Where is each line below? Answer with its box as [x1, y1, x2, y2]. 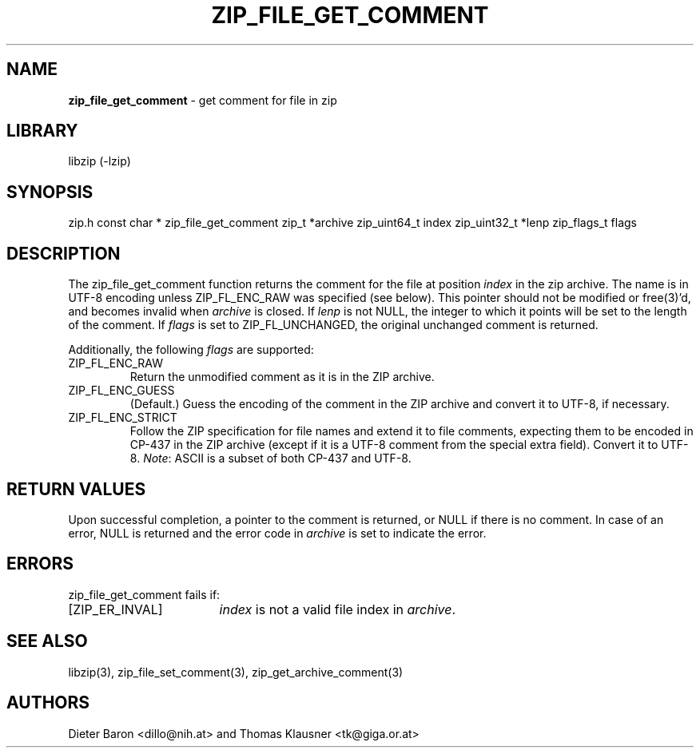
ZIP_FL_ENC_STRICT [68, 411, 177, 425]
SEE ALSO [6, 631, 88, 652]
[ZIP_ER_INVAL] [68, 601, 163, 617]
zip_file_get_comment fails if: [68, 587, 221, 601]
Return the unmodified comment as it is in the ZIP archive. [129, 370, 435, 384]
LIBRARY [6, 121, 78, 141]
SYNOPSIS [6, 181, 93, 202]
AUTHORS [6, 692, 90, 713]
